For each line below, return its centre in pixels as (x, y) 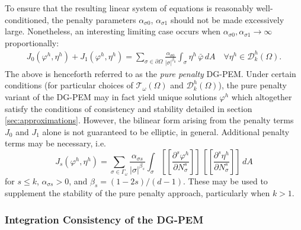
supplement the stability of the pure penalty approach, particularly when (137, 193)
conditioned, (27, 19)
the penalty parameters (94, 19)
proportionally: (32, 42)
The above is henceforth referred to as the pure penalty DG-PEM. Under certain (150, 73)
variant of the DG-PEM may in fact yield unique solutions (111, 96)
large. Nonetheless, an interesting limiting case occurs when (113, 31)
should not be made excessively (227, 19)
